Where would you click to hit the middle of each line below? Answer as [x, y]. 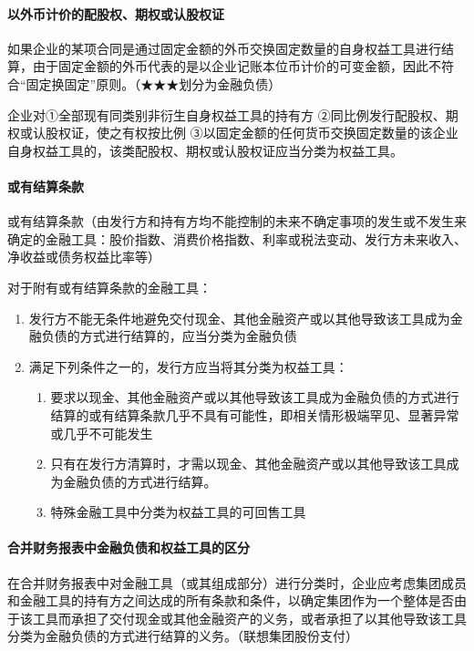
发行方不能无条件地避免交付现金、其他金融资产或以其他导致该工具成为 [239, 318]
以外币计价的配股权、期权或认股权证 [116, 13]
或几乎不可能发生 [102, 433]
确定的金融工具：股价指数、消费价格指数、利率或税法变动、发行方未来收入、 [237, 238]
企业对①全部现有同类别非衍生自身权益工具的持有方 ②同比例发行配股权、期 [233, 114]
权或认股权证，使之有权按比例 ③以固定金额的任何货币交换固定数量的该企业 [233, 133]
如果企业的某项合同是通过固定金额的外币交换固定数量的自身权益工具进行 [224, 48]
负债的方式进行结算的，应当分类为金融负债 [169, 336]
